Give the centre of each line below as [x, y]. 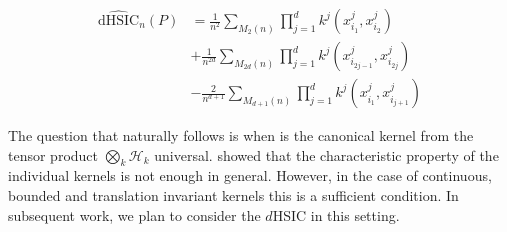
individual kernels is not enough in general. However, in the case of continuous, [250, 175]
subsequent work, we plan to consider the [134, 214]
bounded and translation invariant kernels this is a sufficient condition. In [233, 195]
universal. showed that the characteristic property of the [326, 154]
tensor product [53, 154]
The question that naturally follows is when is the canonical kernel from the [241, 135]
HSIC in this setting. [336, 214]
